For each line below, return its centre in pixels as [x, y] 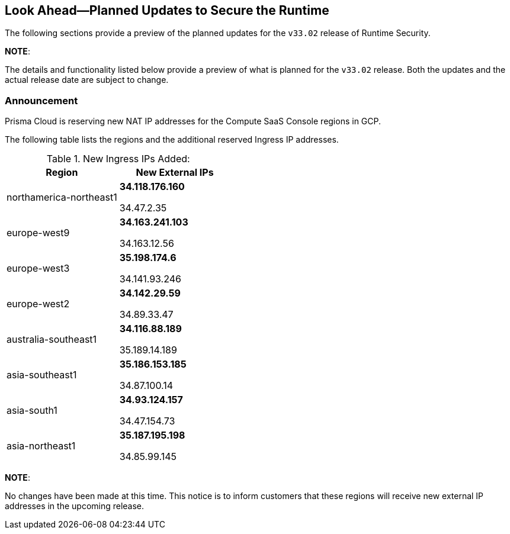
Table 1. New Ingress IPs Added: [118, 159]
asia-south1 [32, 411]
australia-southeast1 [52, 340]
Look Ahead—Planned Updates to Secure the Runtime [167, 10]
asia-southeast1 [42, 375]
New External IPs [175, 173]
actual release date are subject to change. [87, 80]
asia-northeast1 [41, 446]
